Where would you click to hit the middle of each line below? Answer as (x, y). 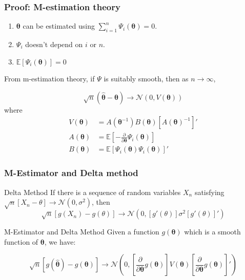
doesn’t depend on (54, 44)
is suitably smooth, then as (146, 79)
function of (21, 241)
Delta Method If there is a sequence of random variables (93, 192)
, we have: (60, 241)
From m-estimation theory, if (49, 79)
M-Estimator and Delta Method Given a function (82, 232)
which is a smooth (212, 232)
